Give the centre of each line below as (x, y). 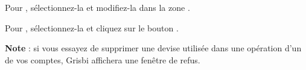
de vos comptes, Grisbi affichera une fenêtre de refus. (103, 59)
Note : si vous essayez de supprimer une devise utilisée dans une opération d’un (153, 48)
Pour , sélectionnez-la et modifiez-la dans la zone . (97, 7)
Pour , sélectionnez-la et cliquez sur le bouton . (92, 27)
